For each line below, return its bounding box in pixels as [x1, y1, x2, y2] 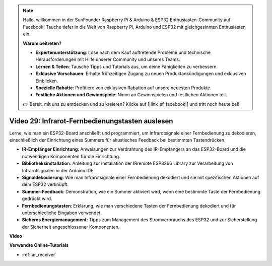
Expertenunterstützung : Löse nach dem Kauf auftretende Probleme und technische [35, 49, 211, 55]
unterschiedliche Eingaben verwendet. [22, 210, 102, 216]
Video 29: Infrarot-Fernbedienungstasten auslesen [9, 116, 173, 125]
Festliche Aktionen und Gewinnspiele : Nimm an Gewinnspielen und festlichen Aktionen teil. [35, 92, 227, 98]
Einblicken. [35, 78, 58, 84]
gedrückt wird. [22, 195, 52, 202]
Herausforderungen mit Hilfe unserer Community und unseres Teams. [35, 56, 181, 62]
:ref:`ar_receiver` [22, 251, 57, 257]
